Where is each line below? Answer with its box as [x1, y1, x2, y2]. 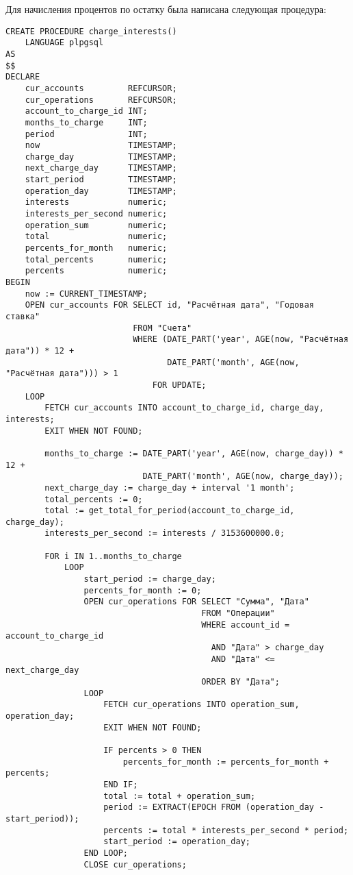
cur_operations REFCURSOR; [25, 95, 177, 105]
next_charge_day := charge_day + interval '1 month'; [44, 482, 295, 493]
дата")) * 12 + [5, 345, 75, 356]
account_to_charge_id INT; [25, 106, 148, 116]
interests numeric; [25, 197, 168, 208]
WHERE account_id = [201, 619, 290, 630]
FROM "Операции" [201, 608, 275, 619]
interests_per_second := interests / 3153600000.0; [44, 528, 285, 539]
